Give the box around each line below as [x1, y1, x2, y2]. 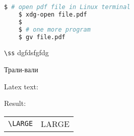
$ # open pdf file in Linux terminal [4, 4, 130, 11]
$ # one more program [18, 26, 91, 33]
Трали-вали [4, 64, 38, 75]
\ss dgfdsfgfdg [4, 47, 49, 58]
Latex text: [4, 81, 38, 91]
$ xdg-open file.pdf [18, 11, 87, 18]
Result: [4, 98, 26, 108]
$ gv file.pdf [18, 33, 65, 41]
